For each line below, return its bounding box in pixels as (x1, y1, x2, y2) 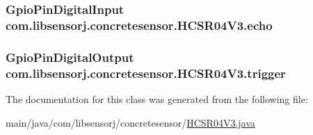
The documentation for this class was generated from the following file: (6, 91, 308, 106)
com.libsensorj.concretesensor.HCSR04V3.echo (6, 16, 273, 33)
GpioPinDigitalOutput (6, 48, 134, 65)
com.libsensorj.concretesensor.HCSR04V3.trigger (6, 64, 286, 81)
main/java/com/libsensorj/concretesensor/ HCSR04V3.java (6, 115, 255, 129)
